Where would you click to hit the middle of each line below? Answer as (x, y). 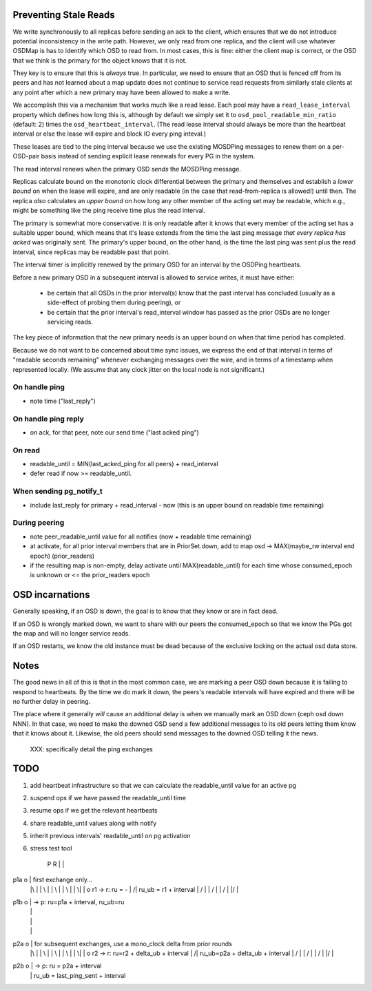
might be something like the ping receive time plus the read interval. (109, 211)
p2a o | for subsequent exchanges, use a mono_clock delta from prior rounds (122, 943)
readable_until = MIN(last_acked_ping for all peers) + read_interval (124, 464)
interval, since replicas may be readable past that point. (91, 252)
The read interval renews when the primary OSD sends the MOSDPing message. (127, 169)
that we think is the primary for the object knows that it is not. (100, 60)
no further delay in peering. (52, 702)
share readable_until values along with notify (93, 823)
